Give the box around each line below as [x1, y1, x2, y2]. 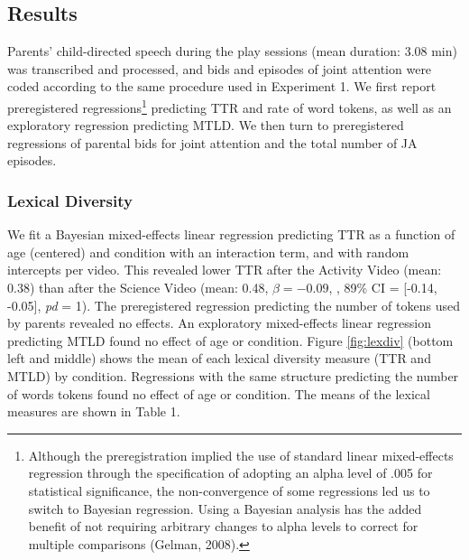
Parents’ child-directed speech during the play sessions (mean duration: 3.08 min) [7, 42, 457, 61]
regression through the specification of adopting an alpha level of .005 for [28, 463, 433, 482]
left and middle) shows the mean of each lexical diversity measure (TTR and [7, 349, 431, 368]
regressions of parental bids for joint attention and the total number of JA [7, 133, 418, 152]
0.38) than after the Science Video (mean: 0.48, [7, 278, 269, 297]
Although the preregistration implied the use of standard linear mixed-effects [28, 445, 454, 464]
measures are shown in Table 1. [7, 402, 180, 421]
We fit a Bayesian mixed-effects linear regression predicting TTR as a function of [7, 225, 455, 244]
